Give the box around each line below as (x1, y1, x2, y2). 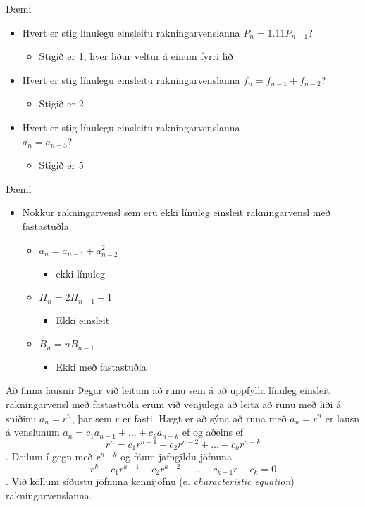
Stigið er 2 (39, 96, 84, 111)
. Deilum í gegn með (6, 449, 93, 464)
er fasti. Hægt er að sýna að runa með (123, 410, 287, 425)
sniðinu (6, 410, 37, 425)
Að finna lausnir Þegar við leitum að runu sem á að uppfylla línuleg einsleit (6, 383, 330, 398)
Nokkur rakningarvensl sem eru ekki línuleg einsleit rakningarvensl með (22, 205, 330, 220)
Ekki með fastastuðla (56, 359, 147, 374)
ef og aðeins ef (182, 424, 244, 439)
